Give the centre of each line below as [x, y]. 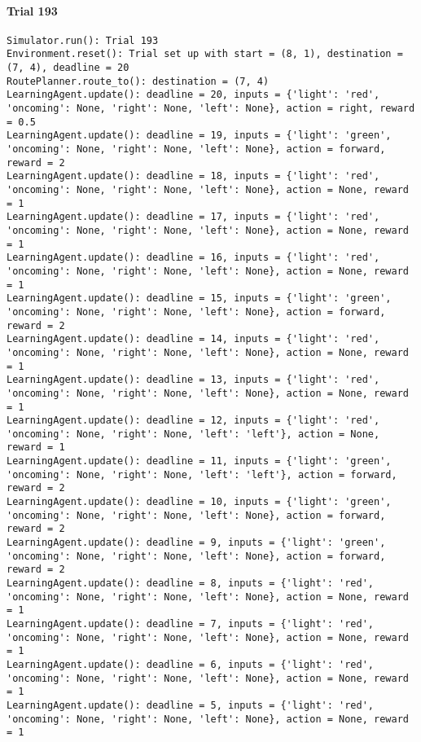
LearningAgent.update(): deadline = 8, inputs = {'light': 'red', [191, 584]
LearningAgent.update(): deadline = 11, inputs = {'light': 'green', [199, 461]
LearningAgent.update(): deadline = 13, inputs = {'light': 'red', [193, 380]
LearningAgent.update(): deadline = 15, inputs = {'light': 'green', [199, 299]
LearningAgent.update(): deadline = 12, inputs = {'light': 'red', [193, 421]
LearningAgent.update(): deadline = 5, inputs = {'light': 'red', [191, 705]
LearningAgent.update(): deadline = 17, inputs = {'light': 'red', [193, 217]
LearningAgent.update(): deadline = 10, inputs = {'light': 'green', [199, 502]
